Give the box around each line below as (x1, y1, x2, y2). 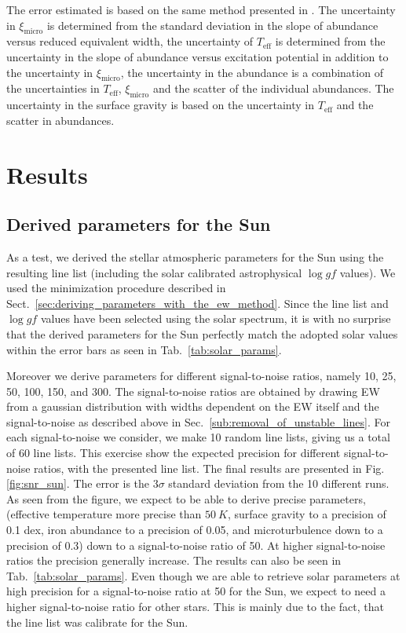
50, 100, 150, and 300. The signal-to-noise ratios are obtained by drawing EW (6, 382, 380, 399)
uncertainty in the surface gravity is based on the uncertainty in (6, 97, 315, 113)
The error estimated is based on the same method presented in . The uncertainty (6, 2, 396, 17)
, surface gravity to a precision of (227, 506, 386, 522)
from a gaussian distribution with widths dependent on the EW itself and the (6, 398, 379, 415)
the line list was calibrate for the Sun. (6, 613, 188, 630)
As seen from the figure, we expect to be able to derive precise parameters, (6, 490, 366, 507)
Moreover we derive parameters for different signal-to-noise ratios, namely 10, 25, (6, 368, 397, 384)
